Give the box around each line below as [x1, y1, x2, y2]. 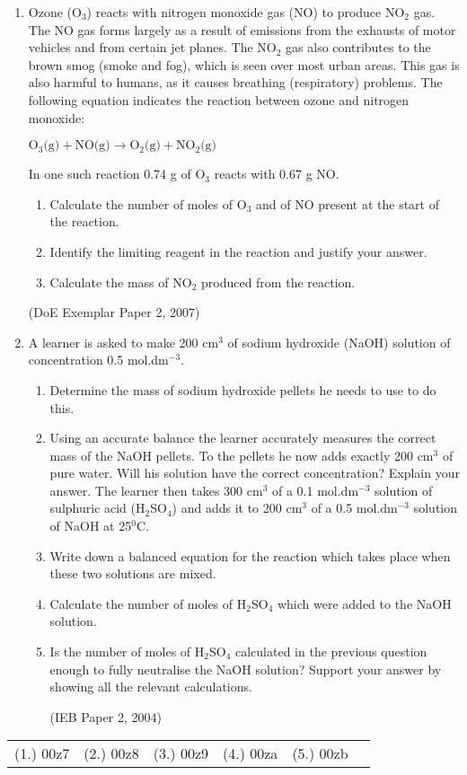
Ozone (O [28, 3, 82, 21]
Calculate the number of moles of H [49, 594, 247, 612]
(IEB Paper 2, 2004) [49, 707, 162, 726]
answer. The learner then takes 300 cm [49, 480, 263, 499]
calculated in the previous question [234, 642, 427, 661]
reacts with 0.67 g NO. [214, 164, 339, 183]
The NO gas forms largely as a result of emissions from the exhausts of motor [28, 20, 456, 39]
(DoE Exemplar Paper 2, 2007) [28, 303, 200, 321]
